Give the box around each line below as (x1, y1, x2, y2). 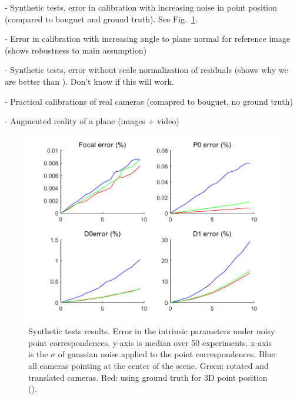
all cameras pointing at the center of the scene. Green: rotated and (28, 359, 269, 371)
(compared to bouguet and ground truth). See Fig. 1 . (5, 12, 198, 25)
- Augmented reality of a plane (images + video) (5, 115, 179, 127)
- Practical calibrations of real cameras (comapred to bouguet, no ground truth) (5, 95, 293, 107)
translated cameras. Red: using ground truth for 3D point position (28, 371, 268, 383)
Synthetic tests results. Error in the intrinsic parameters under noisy (28, 325, 275, 337)
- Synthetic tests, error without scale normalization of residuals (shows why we (5, 64, 288, 76)
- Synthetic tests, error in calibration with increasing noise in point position (5, 1, 278, 13)
